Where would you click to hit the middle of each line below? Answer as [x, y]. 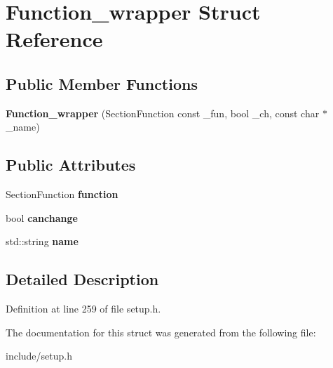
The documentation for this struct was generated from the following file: [161, 332]
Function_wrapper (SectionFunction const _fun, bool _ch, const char [163, 113]
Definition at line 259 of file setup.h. [83, 309]
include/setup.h [39, 356]
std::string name [42, 241]
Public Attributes [71, 165]
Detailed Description [82, 279]
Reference [54, 39]
